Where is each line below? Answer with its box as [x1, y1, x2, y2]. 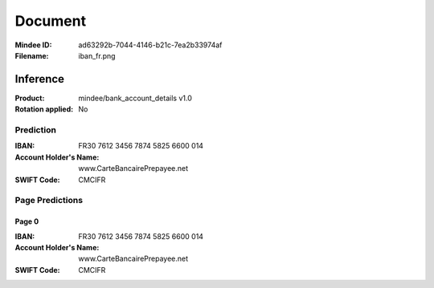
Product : [14, 93, 45, 103]
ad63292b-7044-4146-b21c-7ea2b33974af [78, 40, 223, 50]
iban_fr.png [78, 51, 116, 60]
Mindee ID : [14, 40, 52, 50]
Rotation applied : [14, 104, 74, 114]
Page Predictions [14, 195, 84, 206]
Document [14, 12, 87, 30]
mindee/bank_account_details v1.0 [78, 93, 192, 103]
